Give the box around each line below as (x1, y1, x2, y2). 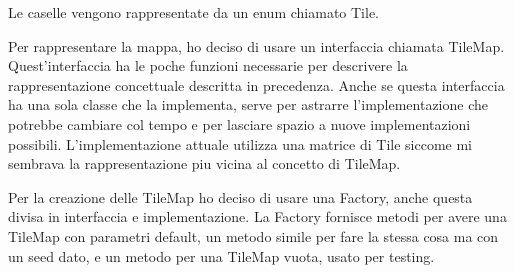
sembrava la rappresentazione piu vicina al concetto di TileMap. (8, 153, 401, 174)
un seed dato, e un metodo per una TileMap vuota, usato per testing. (8, 245, 435, 266)
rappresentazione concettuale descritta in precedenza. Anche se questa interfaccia (8, 74, 505, 95)
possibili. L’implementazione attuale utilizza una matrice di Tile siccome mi (8, 133, 472, 154)
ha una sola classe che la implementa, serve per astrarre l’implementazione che (8, 94, 489, 115)
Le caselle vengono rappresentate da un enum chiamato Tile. (8, 2, 379, 22)
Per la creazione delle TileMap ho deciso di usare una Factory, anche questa (8, 186, 473, 207)
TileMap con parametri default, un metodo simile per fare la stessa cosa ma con (8, 225, 499, 246)
